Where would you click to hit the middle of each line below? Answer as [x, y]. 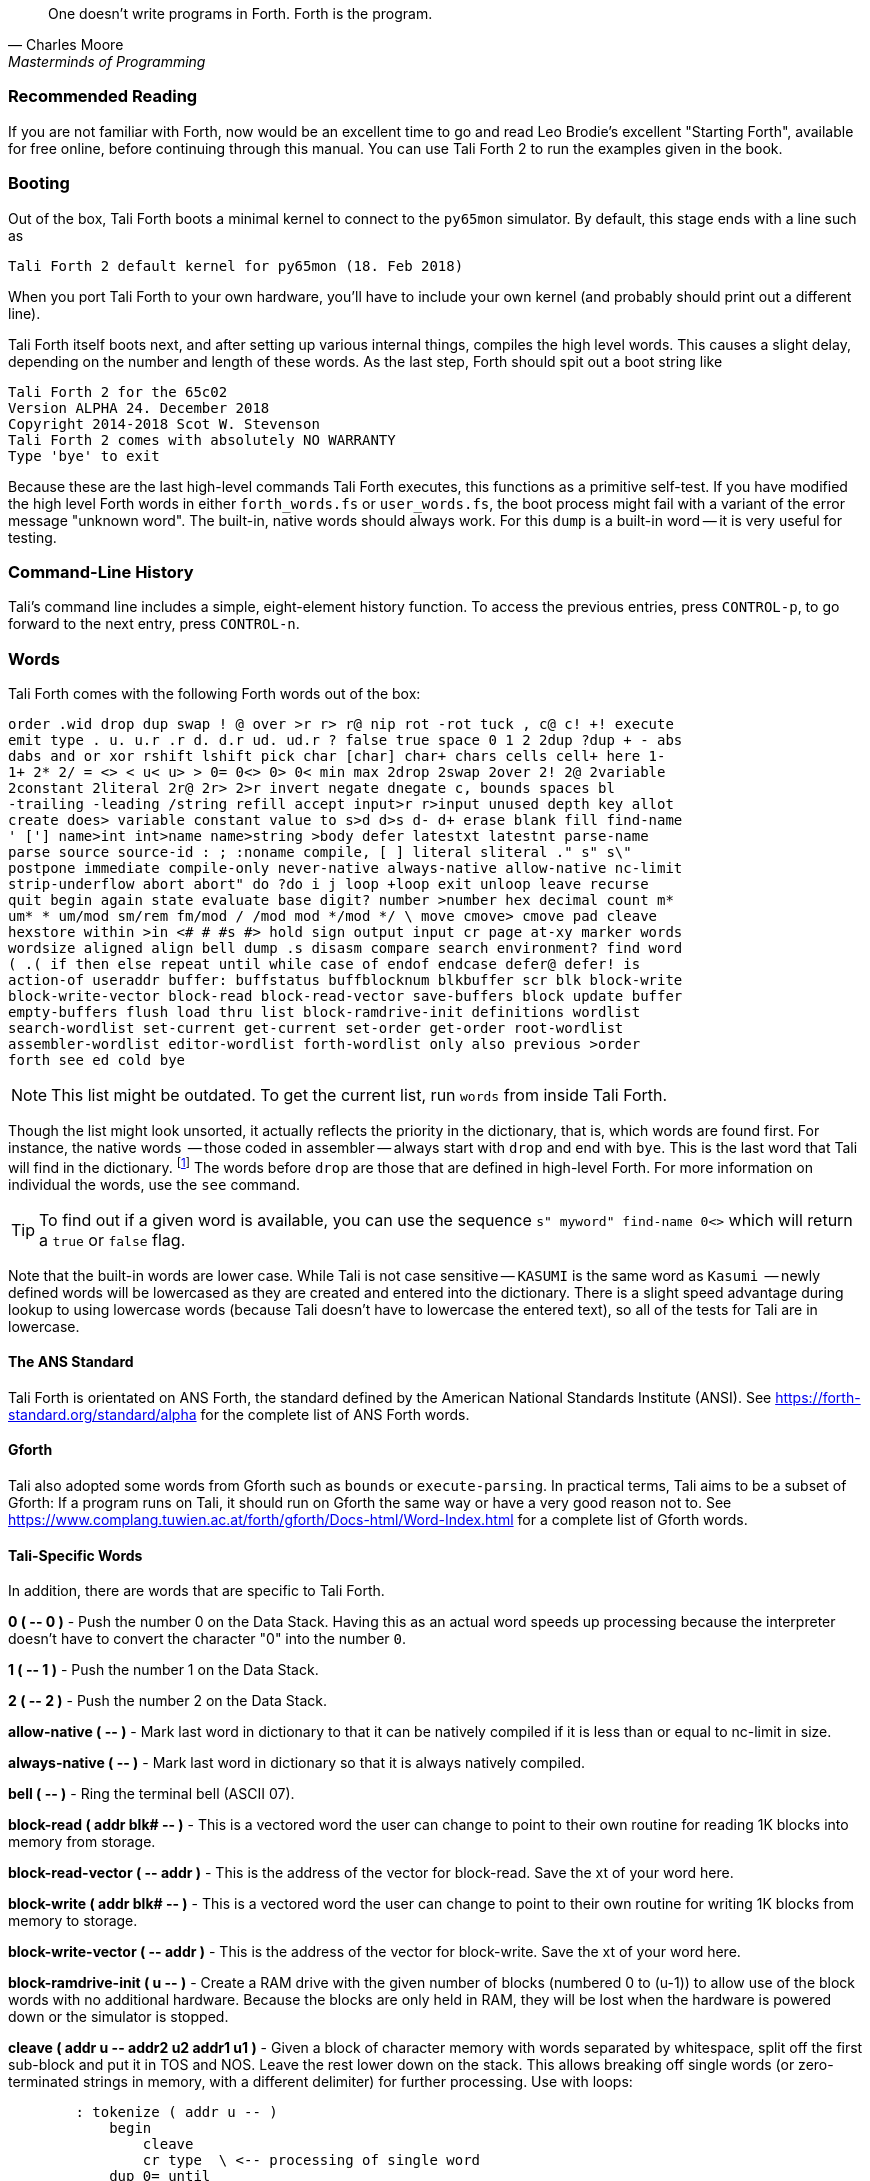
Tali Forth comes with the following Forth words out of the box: [214, 693]
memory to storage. [73, 1921]
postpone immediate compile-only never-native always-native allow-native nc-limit [345, 868]
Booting [39, 183]
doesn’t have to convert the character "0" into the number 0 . [207, 1639]
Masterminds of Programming [107, 61]
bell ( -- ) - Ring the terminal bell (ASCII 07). [151, 1794]
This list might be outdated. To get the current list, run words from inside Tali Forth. [359, 1095]
